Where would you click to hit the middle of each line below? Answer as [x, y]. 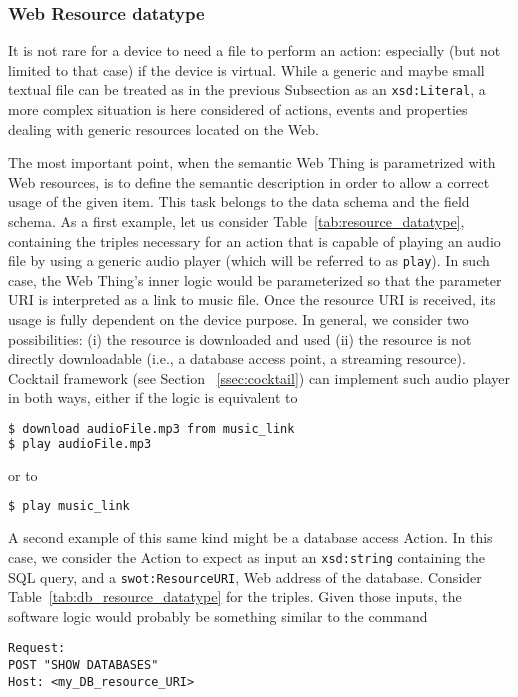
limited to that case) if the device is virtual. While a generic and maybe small [246, 69]
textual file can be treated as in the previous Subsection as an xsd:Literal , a [247, 89]
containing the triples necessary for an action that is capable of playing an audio [254, 240]
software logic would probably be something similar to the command [218, 615]
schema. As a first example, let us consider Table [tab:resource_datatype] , [236, 221]
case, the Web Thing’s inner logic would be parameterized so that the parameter [255, 279]
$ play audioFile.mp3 [80, 443]
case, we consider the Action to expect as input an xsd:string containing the [247, 556]
